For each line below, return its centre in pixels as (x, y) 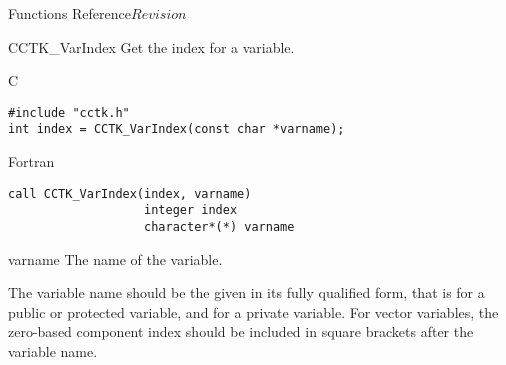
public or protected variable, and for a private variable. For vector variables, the (253, 311)
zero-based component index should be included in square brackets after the (241, 331)
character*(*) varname (219, 227)
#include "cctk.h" (69, 112)
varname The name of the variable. (115, 258)
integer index (191, 210)
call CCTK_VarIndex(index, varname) (130, 193)
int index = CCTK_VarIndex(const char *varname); (176, 129)
